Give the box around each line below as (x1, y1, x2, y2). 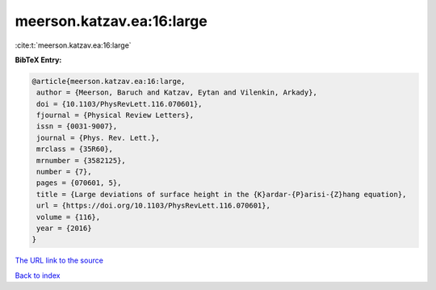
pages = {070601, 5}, (36, 179, 122, 187)
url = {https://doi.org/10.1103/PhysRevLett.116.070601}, (36, 201, 270, 210)
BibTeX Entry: (15, 55, 62, 65)
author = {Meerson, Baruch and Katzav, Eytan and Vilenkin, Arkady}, (36, 88, 318, 97)
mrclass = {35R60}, (36, 145, 113, 153)
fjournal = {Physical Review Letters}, (36, 111, 194, 120)
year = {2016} (36, 224, 92, 233)
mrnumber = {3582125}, (36, 156, 127, 165)
